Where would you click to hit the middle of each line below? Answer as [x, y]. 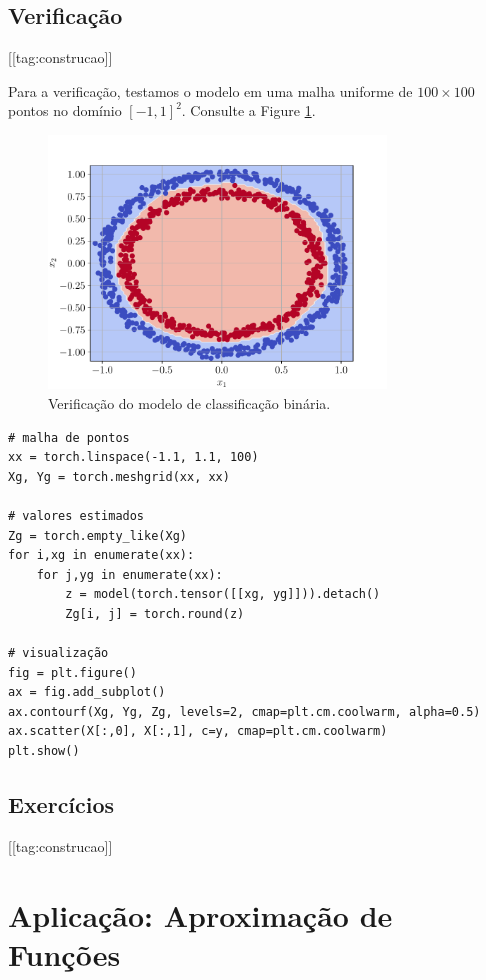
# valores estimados [76, 515]
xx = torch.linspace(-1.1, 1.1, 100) [133, 457]
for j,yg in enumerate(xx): [129, 574]
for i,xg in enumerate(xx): [101, 555]
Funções [64, 953]
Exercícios [61, 804]
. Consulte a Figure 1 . [248, 110]
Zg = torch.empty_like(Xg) [97, 535]
